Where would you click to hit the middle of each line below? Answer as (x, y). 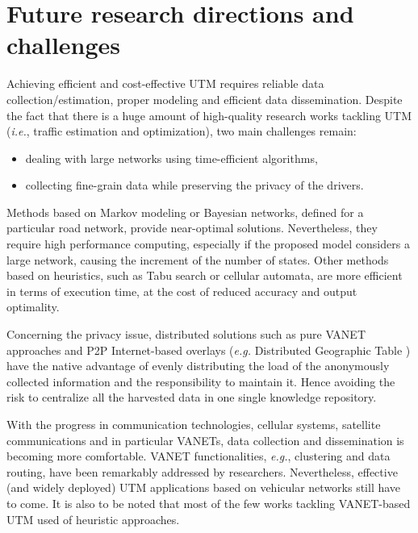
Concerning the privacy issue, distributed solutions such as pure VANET (186, 334)
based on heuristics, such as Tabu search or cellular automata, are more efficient (205, 275)
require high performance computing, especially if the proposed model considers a (208, 244)
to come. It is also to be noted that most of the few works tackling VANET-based (209, 503)
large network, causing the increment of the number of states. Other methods (198, 259)
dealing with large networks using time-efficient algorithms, (171, 158)
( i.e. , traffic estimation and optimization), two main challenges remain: (182, 131)
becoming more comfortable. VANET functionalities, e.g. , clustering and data (199, 456)
